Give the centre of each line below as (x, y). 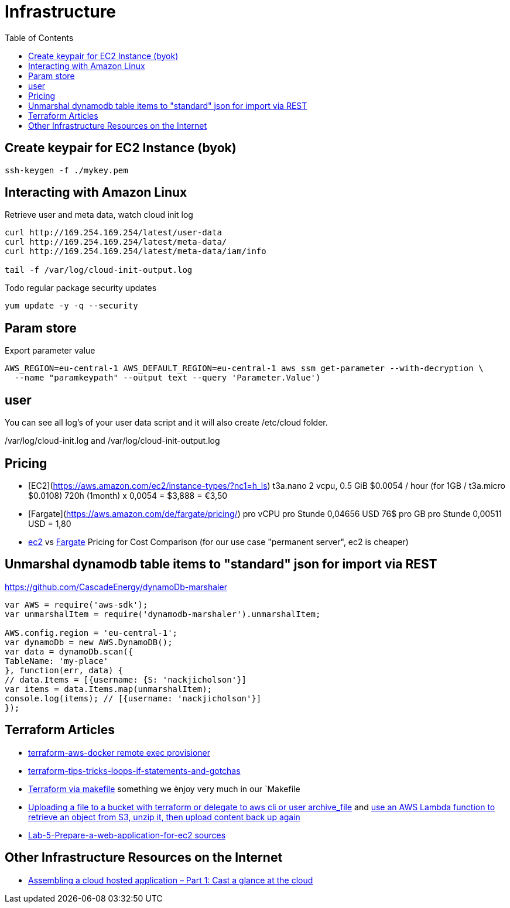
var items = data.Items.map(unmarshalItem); (109, 689)
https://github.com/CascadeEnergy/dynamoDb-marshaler (116, 587)
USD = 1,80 (50, 523)
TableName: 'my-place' (57, 661)
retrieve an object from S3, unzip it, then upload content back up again (164, 817)
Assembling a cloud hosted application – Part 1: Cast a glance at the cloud (171, 880)
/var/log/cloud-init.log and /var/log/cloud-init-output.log (112, 441)
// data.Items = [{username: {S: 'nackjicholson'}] (126, 679)
